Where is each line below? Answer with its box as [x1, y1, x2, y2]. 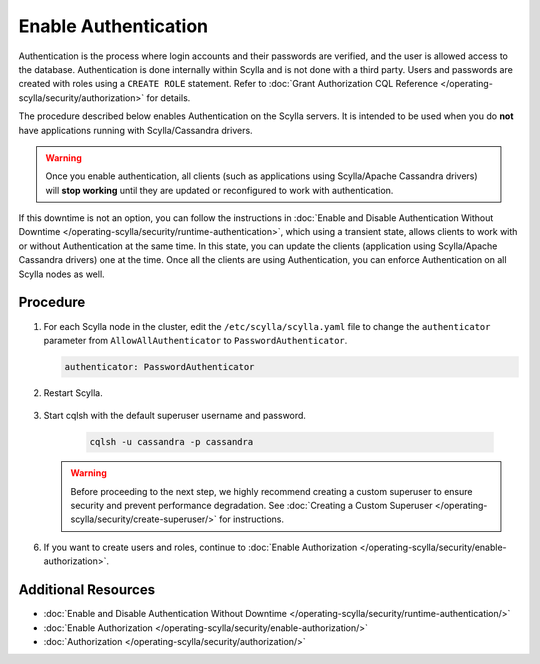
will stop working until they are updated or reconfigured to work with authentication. [45, 184, 394, 196]
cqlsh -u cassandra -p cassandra [89, 436, 254, 448]
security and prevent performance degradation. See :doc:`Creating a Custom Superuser [70, 500, 433, 512]
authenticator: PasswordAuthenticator [64, 361, 255, 372]
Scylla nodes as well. [18, 268, 105, 280]
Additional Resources [18, 581, 155, 599]
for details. [146, 91, 191, 104]
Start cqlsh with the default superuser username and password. [43, 410, 307, 422]
